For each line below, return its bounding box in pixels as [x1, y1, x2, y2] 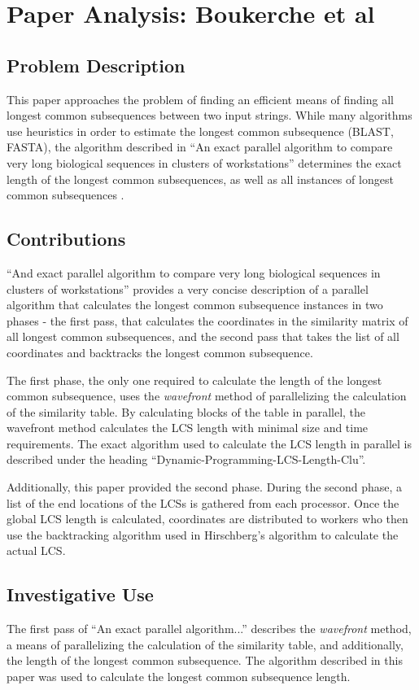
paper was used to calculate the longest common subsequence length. [7, 668, 351, 685]
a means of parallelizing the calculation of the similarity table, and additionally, [7, 635, 404, 653]
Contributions [7, 226, 126, 251]
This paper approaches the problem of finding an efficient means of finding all [7, 90, 394, 107]
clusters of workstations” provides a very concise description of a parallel [7, 280, 369, 297]
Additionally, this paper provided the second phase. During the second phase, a [7, 478, 403, 496]
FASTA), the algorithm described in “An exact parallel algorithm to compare [7, 138, 393, 155]
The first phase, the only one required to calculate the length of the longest [7, 371, 382, 388]
